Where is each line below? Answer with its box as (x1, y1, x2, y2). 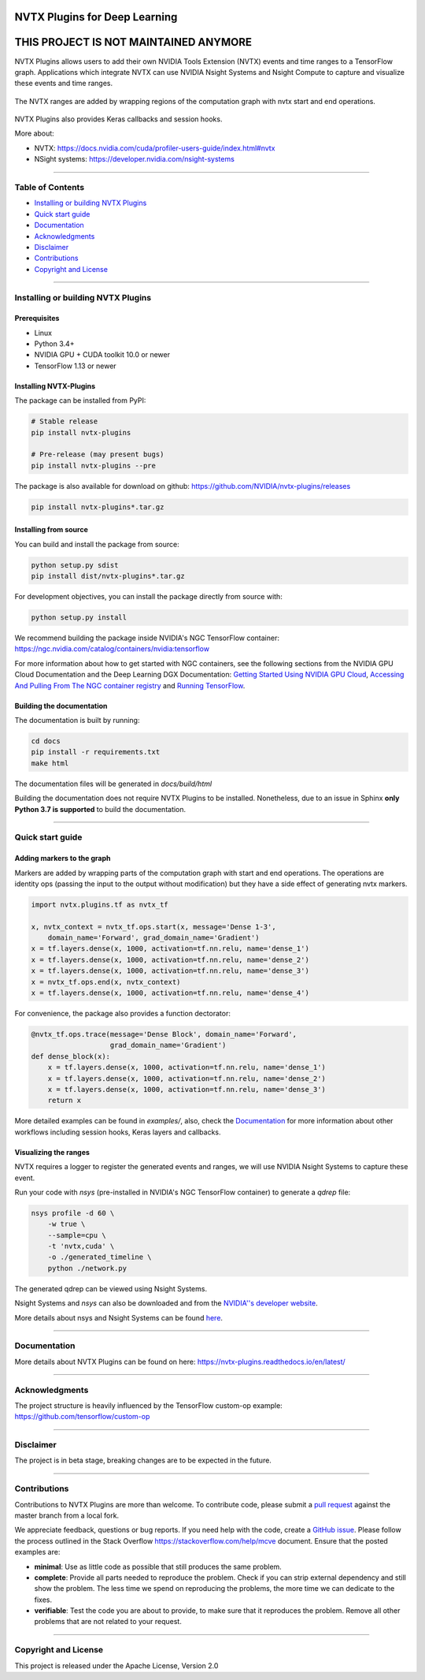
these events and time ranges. (14, 79, 113, 88)
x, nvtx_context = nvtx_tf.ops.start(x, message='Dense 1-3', (31, 922, 276, 931)
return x (47, 1096, 82, 1105)
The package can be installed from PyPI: (14, 396, 146, 405)
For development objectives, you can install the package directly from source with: (14, 592, 283, 602)
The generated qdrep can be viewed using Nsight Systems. (14, 1283, 208, 1293)
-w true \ (47, 1220, 86, 1229)
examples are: (14, 1548, 61, 1557)
